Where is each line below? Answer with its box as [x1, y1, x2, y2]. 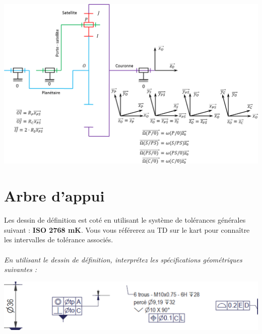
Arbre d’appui [4, 185, 105, 206]
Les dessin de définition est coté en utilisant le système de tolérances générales [4, 215, 246, 225]
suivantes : [4, 264, 37, 275]
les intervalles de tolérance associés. [4, 234, 113, 245]
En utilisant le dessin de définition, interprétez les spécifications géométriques [4, 254, 242, 264]
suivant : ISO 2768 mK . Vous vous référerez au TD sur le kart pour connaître [4, 224, 250, 235]
